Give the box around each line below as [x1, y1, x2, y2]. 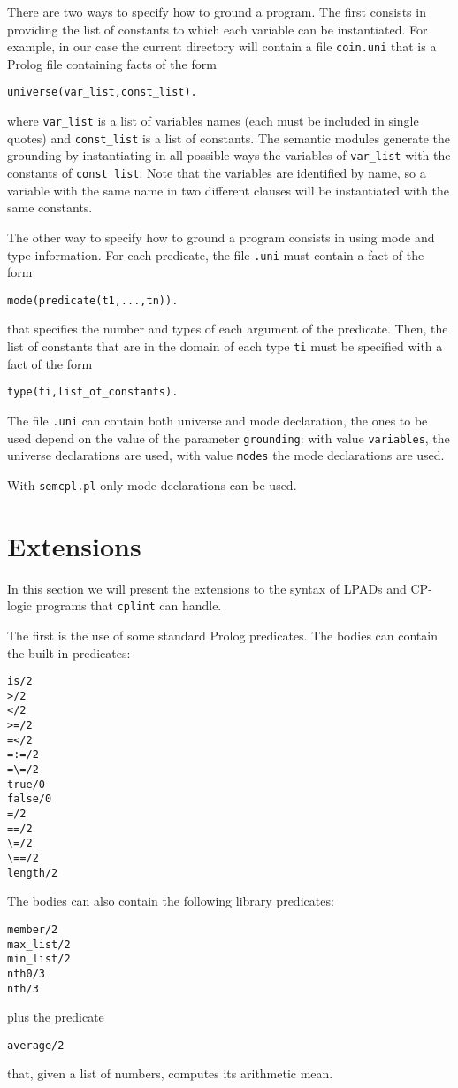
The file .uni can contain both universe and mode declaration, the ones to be [7, 410, 428, 429]
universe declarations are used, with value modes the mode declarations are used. [7, 446, 445, 464]
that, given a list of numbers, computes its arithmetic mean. [7, 1064, 333, 1083]
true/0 [7, 778, 45, 791]
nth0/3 [7, 967, 45, 980]
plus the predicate [7, 1008, 104, 1026]
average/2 [7, 1038, 65, 1052]
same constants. [7, 198, 93, 217]
